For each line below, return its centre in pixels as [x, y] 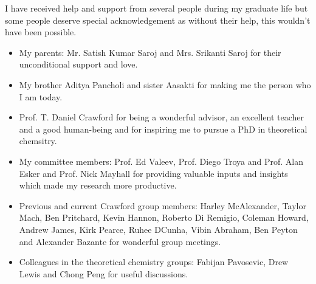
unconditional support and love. [78, 64]
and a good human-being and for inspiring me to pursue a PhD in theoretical [163, 129]
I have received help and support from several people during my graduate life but [156, 8]
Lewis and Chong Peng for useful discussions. [104, 273]
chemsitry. [38, 141]
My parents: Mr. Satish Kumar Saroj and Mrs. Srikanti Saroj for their [150, 52]
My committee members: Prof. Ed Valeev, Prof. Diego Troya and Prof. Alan [161, 161]
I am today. [41, 96]
